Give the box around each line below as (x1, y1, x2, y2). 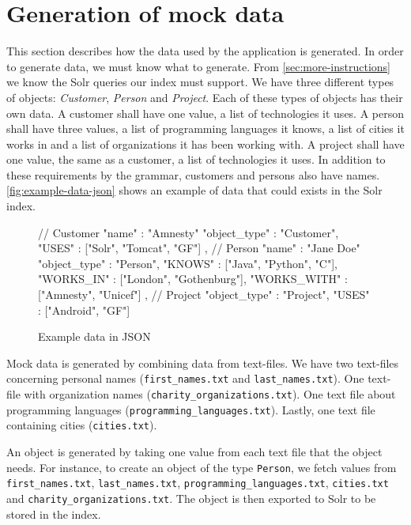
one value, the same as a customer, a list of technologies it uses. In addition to (6, 151, 386, 168)
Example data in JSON (38, 328, 151, 345)
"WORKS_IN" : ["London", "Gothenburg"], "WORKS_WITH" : (38, 270, 348, 287)
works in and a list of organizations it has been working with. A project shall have (6, 135, 405, 152)
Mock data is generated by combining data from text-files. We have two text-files (6, 354, 399, 371)
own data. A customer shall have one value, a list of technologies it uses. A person (6, 104, 405, 121)
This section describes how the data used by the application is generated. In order (6, 43, 404, 59)
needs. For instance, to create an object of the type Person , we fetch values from (6, 459, 397, 475)
